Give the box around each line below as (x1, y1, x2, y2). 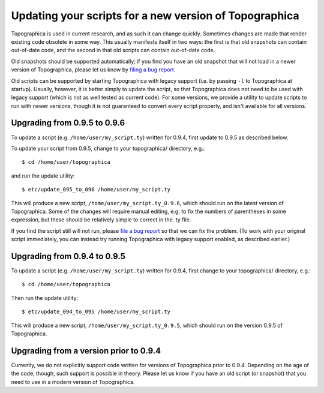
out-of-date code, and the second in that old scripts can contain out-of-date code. (11, 47, 215, 54)
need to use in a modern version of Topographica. (11, 378, 135, 385)
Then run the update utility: (11, 294, 79, 301)
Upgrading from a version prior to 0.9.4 (11, 346, 161, 356)
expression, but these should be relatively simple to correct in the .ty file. (11, 216, 191, 223)
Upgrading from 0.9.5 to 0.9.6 (11, 118, 125, 128)
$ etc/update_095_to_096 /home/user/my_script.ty (22, 186, 171, 193)
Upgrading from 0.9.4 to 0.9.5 (11, 251, 126, 261)
